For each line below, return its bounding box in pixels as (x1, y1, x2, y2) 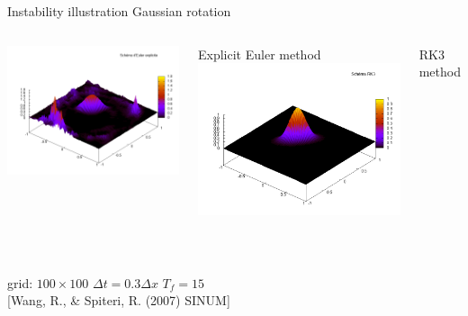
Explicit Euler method (198, 44, 321, 63)
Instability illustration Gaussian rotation (7, 2, 231, 20)
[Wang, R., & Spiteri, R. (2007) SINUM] (7, 291, 230, 310)
